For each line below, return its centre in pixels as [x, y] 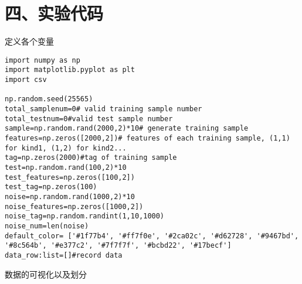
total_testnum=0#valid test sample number [89, 119]
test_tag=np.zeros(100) [51, 187]
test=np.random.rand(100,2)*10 [66, 167]
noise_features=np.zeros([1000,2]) [74, 206]
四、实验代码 [54, 13]
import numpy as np [43, 60]
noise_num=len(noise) [47, 226]
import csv [26, 80]
